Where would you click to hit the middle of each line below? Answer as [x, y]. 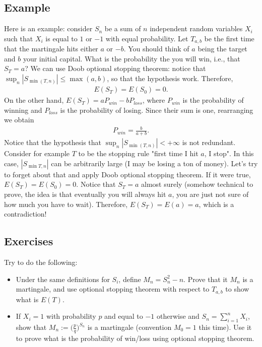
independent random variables [196, 28]
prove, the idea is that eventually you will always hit [85, 194]
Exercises [29, 241]
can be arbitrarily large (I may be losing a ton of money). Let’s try [154, 163]
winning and [23, 110]
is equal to [61, 38]
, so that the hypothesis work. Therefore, [170, 78]
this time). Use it [225, 327]
